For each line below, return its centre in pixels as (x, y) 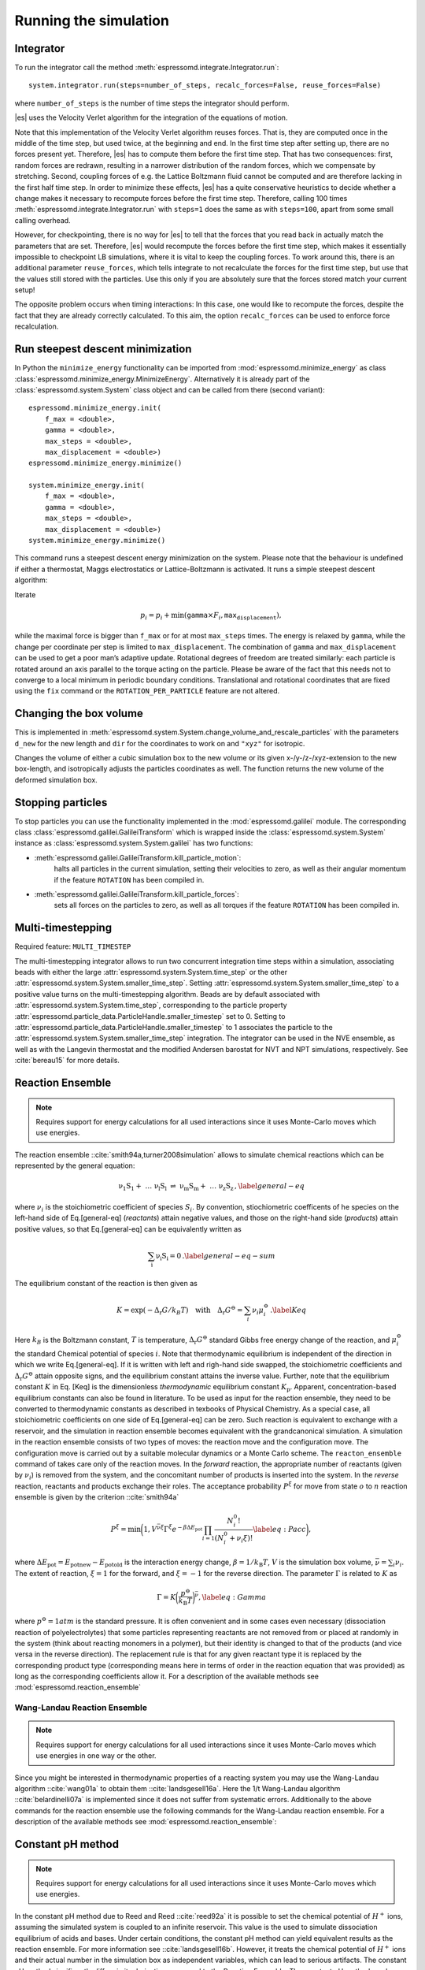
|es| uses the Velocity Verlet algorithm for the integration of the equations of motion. (151, 117)
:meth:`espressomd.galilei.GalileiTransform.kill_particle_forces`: (137, 894)
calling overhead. (42, 220)
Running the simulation (92, 20)
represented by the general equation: (75, 1165)
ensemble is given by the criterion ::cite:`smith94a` (97, 1497)
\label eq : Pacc (279, 1530)
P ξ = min (126, 1529)
